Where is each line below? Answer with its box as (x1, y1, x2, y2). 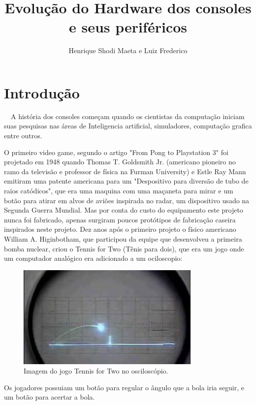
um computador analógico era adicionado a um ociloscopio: (4, 253, 183, 263)
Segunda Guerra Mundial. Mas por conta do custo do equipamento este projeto (4, 205, 243, 215)
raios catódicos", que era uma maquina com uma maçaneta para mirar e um (4, 186, 233, 195)
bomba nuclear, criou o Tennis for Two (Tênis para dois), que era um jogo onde (4, 243, 244, 253)
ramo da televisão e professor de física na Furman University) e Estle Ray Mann (4, 166, 246, 176)
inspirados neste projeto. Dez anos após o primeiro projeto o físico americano (4, 224, 236, 234)
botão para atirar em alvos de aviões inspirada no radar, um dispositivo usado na (4, 195, 250, 205)
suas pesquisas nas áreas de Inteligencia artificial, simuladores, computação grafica (4, 121, 252, 131)
